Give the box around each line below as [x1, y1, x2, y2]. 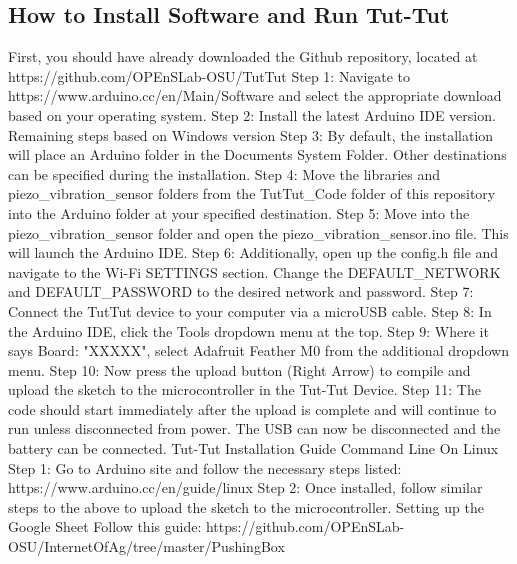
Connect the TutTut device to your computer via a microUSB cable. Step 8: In [8, 300, 492, 321]
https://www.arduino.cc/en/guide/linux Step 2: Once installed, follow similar [8, 477, 483, 498]
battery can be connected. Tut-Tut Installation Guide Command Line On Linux [8, 438, 499, 459]
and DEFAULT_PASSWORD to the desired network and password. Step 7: [8, 281, 474, 302]
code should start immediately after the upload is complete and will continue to [8, 398, 497, 419]
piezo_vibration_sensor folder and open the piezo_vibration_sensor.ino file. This [8, 222, 509, 243]
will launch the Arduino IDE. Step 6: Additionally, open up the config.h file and [8, 242, 499, 263]
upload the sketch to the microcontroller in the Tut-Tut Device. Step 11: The [8, 379, 481, 400]
